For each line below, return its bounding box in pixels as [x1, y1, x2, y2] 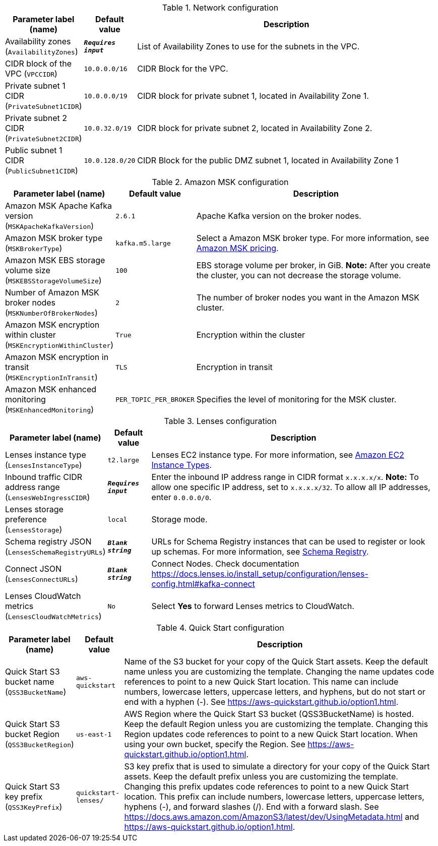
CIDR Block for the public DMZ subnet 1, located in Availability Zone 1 [137, 155, 399, 165]
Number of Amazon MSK [5, 287, 99, 297]
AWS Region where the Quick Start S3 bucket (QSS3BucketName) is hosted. [124, 709, 414, 719]
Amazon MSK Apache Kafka [5, 201, 112, 211]
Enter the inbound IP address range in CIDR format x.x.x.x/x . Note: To [151, 472, 419, 482]
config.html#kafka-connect [151, 579, 255, 589]
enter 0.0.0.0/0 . [151, 492, 212, 502]
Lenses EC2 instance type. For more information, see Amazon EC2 [151, 450, 404, 460]
